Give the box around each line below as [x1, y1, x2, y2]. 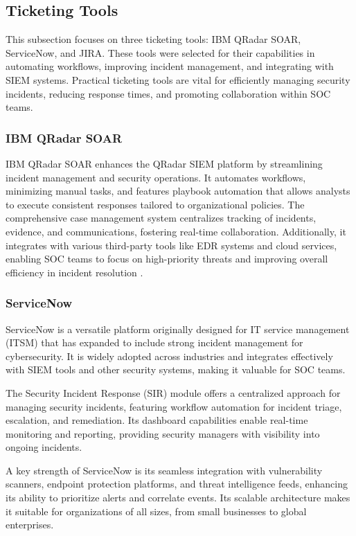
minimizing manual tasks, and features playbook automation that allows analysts [6, 184, 350, 198]
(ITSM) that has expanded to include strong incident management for [6, 335, 303, 350]
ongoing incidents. [6, 440, 82, 454]
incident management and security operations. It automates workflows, [6, 170, 306, 184]
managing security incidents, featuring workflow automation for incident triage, [6, 399, 342, 413]
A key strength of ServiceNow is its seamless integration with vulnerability [6, 463, 323, 477]
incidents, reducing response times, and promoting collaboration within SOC [6, 86, 331, 100]
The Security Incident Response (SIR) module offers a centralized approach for [6, 385, 341, 400]
